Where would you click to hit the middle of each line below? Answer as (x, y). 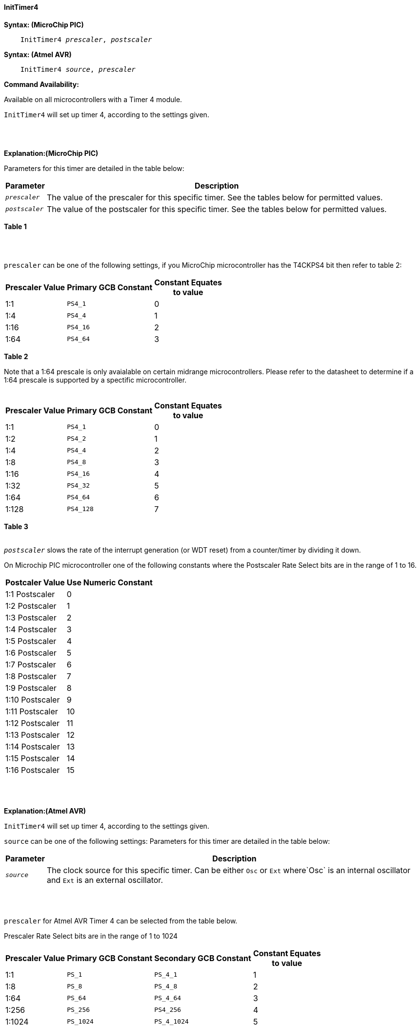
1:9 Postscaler (31, 688)
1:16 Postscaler (33, 770)
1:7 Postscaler (31, 664)
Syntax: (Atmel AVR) (38, 54)
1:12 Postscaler (33, 723)
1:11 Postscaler (32, 711)
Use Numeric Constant (110, 582)
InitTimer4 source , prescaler (78, 69)
